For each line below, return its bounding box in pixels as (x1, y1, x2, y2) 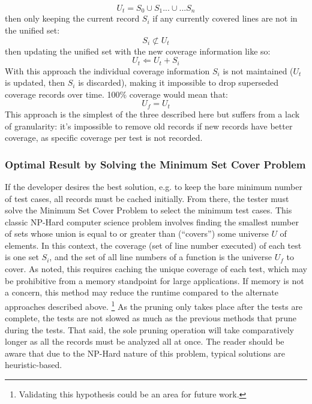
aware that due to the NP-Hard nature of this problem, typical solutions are (5, 346, 285, 359)
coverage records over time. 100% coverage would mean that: (5, 88, 228, 100)
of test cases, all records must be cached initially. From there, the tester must (5, 192, 289, 204)
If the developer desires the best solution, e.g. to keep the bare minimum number (5, 180, 302, 192)
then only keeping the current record (5, 12, 140, 25)
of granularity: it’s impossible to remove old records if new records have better (5, 119, 293, 132)
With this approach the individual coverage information (5, 64, 210, 77)
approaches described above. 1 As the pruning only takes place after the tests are (5, 298, 303, 312)
